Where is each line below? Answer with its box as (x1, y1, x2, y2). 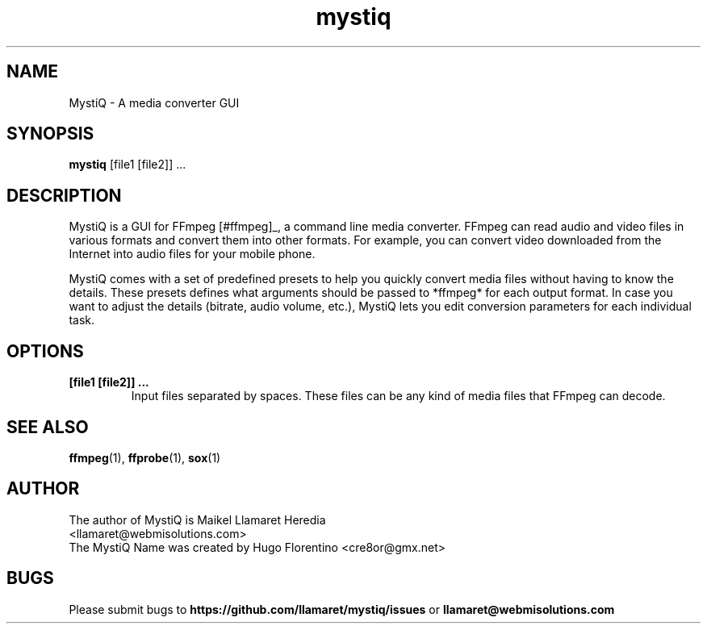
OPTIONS (6, 340, 84, 361)
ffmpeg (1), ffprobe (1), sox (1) (69, 450, 221, 465)
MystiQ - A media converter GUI (69, 95, 240, 110)
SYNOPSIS (6, 123, 94, 144)
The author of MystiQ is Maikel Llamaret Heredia (69, 512, 326, 527)
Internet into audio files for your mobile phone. (69, 247, 316, 261)
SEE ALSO (6, 416, 89, 437)
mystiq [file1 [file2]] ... (69, 157, 186, 172)
